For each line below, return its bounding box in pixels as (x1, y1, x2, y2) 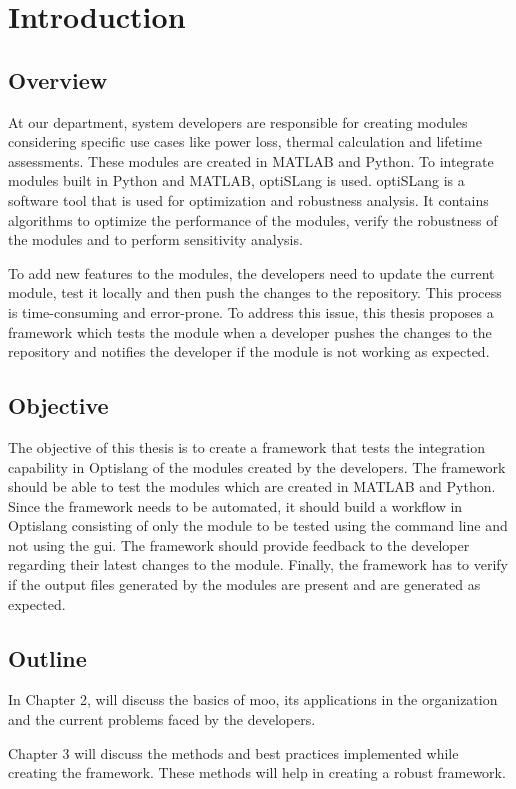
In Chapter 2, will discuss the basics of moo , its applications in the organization (8, 689, 498, 710)
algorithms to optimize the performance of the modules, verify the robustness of (8, 209, 498, 230)
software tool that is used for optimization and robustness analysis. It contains (8, 189, 489, 210)
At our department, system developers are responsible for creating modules (8, 111, 468, 132)
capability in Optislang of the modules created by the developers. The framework (8, 456, 506, 477)
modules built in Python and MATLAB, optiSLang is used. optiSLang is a (8, 170, 465, 191)
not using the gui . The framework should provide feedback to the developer (8, 534, 470, 555)
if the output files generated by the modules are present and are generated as (8, 574, 481, 595)
